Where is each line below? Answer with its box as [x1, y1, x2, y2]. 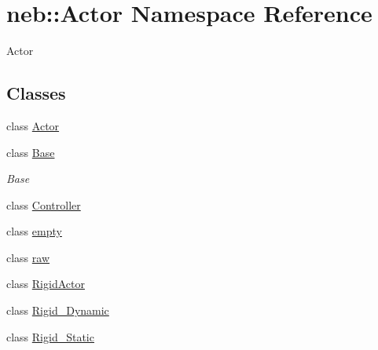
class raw [6, 249, 50, 265]
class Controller [6, 196, 81, 213]
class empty [6, 223, 62, 239]
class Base [6, 144, 55, 160]
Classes [6, 81, 66, 105]
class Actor [6, 117, 60, 133]
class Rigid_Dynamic [6, 302, 109, 319]
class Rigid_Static [6, 328, 94, 345]
